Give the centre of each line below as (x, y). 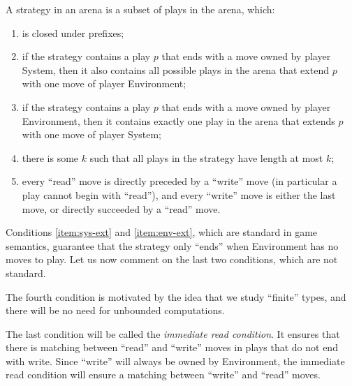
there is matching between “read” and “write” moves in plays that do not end (172, 347)
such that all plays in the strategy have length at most (206, 157)
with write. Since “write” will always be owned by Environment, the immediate (175, 361)
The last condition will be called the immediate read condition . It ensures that (173, 333)
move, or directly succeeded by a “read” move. (121, 208)
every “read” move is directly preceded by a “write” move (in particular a (179, 181)
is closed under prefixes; (73, 32)
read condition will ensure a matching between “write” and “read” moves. (163, 374)
